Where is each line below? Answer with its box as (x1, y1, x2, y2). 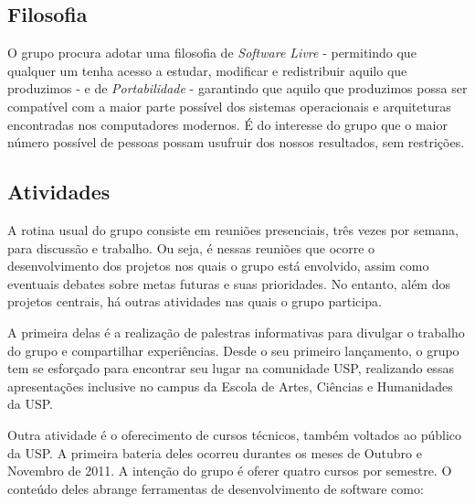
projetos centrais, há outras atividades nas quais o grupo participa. (7, 292, 382, 311)
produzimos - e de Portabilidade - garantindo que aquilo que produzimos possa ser (7, 79, 468, 98)
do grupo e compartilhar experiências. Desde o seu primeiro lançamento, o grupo (7, 340, 459, 359)
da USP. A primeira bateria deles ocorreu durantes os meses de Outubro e (7, 443, 422, 462)
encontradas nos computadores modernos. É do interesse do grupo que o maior (7, 114, 448, 134)
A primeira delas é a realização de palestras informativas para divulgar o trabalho (7, 322, 465, 341)
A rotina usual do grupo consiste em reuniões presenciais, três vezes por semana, (7, 220, 459, 239)
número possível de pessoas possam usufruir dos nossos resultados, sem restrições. (7, 133, 465, 152)
